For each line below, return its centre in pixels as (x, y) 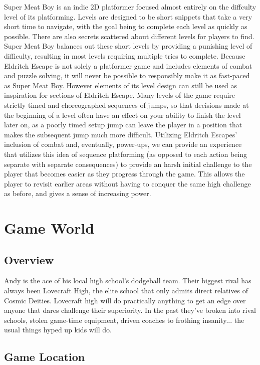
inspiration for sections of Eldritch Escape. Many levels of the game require (120, 95)
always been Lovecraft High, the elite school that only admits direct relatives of (126, 291)
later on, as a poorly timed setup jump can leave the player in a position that (123, 125)
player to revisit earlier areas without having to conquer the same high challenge (127, 183)
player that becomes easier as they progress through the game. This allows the (124, 174)
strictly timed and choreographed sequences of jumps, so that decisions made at (126, 105)
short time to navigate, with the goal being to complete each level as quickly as (126, 26)
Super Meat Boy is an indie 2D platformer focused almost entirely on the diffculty (130, 7)
